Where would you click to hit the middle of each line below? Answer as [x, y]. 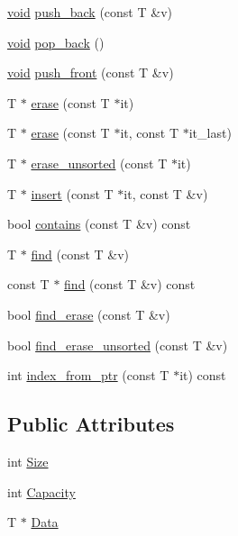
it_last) [210, 133]
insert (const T [72, 193]
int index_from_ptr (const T [88, 375]
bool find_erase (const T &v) [89, 314]
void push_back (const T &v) [90, 12]
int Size [28, 461]
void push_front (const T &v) [91, 73]
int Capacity [41, 491]
